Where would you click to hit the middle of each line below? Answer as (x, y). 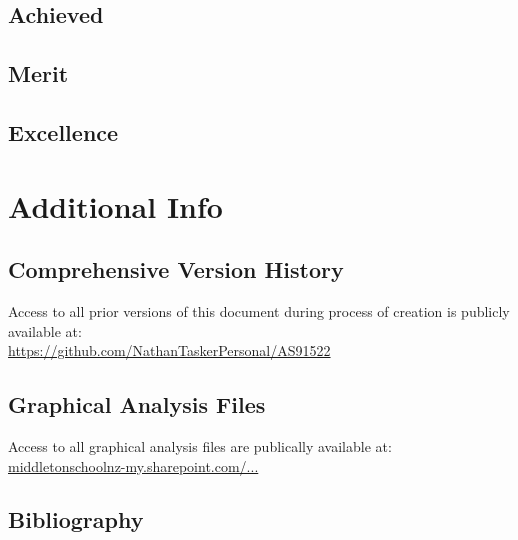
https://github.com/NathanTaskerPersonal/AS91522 (169, 350)
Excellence (63, 131)
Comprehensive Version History (176, 269)
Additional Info (115, 205)
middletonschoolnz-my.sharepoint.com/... (133, 465)
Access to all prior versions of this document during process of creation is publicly (259, 310)
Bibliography (76, 519)
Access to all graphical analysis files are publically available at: (200, 445)
